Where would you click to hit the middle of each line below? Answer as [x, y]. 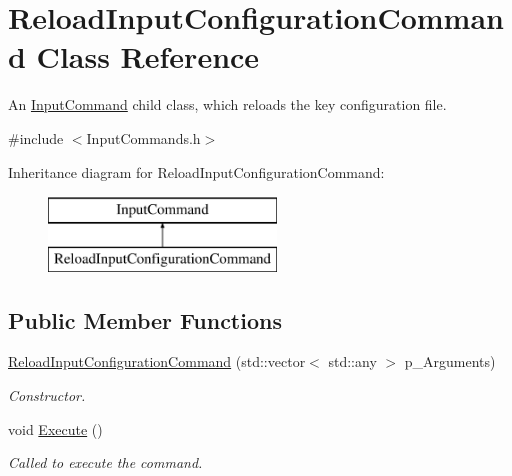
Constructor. [47, 395]
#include [36, 137]
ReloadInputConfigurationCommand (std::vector [157, 361]
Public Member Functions [145, 319]
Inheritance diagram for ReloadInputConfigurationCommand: [196, 171]
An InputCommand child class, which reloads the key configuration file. [227, 104]
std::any [352, 361]
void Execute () [55, 428]
